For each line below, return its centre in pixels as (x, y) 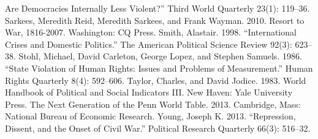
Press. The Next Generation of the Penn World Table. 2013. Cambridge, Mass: (153, 104)
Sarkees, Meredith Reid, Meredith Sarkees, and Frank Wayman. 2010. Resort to (155, 20)
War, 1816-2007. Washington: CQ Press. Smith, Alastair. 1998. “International (151, 32)
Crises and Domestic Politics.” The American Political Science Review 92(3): (149, 44)
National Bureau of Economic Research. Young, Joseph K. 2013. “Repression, (150, 116)
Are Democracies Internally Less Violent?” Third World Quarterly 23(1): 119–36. (157, 8)
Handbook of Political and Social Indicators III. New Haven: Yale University (149, 92)
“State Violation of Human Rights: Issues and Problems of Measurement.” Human (159, 68)
